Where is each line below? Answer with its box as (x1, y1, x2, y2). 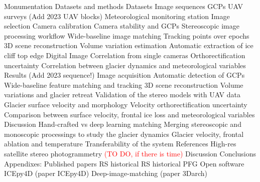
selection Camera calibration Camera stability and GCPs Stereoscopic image (4, 21, 239, 31)
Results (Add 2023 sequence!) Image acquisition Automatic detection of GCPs (4, 70, 245, 80)
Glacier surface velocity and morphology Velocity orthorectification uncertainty (4, 99, 247, 109)
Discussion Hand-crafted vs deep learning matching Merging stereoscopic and (4, 119, 241, 129)
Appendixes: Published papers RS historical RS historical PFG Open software (4, 158, 244, 168)
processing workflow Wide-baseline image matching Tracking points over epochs (4, 30, 249, 41)
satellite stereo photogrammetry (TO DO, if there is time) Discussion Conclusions (4, 148, 256, 158)
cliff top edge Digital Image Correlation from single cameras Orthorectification (4, 50, 245, 60)
